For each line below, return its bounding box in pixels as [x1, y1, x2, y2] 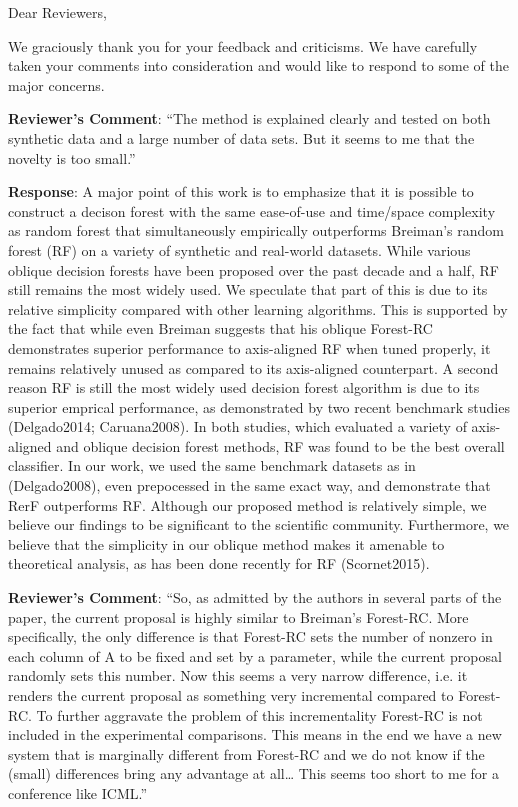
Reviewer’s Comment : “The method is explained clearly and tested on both [8, 108, 491, 129]
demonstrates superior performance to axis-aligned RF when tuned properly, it [8, 337, 491, 358]
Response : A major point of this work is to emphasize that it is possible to [8, 181, 474, 202]
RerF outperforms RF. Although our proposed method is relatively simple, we [8, 494, 487, 515]
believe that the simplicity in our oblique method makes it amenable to [8, 533, 445, 554]
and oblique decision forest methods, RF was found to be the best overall [56, 435, 505, 456]
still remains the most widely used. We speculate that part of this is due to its [8, 279, 488, 300]
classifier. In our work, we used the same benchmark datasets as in [8, 455, 416, 476]
